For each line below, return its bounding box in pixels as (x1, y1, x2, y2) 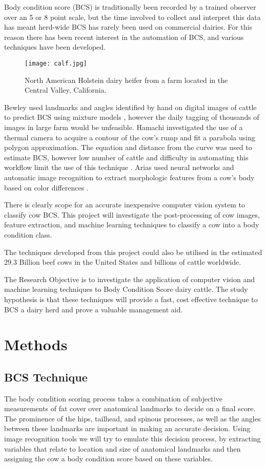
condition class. (4, 229, 52, 240)
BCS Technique (4, 369, 88, 385)
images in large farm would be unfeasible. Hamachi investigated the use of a (4, 122, 243, 132)
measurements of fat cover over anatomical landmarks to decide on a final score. (4, 403, 256, 414)
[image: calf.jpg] (25, 59, 87, 67)
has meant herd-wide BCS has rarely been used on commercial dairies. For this (4, 22, 252, 32)
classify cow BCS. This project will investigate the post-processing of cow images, (4, 209, 260, 220)
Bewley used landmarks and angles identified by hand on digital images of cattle (4, 101, 257, 112)
